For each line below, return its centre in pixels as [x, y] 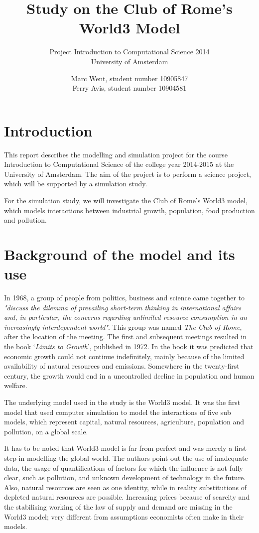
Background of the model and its [120, 254]
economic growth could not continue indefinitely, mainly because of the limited [124, 356]
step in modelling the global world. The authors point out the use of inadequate [126, 458]
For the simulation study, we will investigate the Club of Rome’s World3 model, [126, 200]
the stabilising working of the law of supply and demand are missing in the [118, 506]
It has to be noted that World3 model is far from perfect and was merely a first [126, 448]
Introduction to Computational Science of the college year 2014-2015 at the [119, 164]
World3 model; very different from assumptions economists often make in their [124, 516]
